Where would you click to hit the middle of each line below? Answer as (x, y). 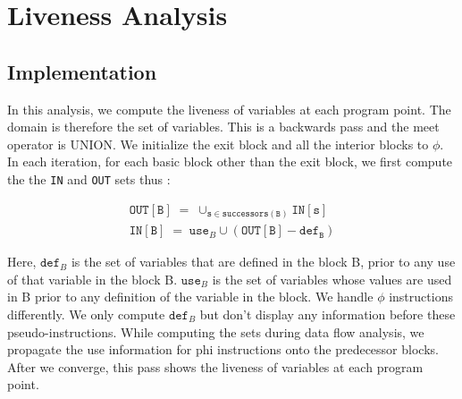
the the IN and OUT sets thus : (89, 178)
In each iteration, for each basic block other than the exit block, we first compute (230, 161)
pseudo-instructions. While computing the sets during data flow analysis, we (216, 331)
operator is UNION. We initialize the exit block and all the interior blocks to (218, 144)
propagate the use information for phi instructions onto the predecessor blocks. (223, 349)
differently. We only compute (86, 314)
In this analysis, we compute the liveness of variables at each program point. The (229, 109)
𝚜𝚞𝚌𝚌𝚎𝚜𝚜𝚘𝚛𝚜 (245, 214)
